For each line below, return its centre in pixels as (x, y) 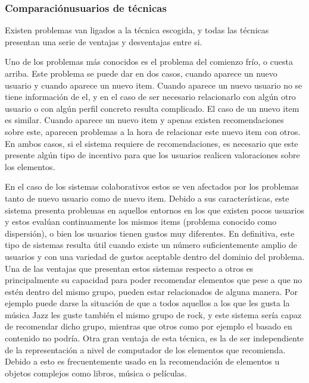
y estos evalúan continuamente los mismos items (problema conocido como (141, 222)
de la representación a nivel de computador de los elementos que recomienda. (145, 349)
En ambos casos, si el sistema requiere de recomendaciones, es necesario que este (152, 143)
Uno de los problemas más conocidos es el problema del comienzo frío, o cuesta (149, 62)
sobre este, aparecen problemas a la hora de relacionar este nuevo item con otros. (153, 131)
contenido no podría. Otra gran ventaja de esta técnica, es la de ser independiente (154, 338)
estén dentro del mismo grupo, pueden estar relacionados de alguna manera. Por (151, 291)
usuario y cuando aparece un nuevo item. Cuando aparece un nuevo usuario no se (154, 85)
